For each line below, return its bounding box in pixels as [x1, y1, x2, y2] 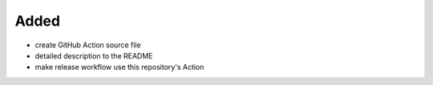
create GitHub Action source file [34, 40, 141, 50]
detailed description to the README [34, 51, 153, 60]
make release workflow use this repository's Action [34, 63, 204, 72]
